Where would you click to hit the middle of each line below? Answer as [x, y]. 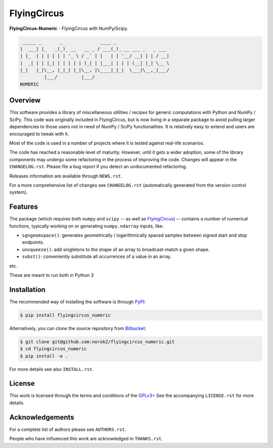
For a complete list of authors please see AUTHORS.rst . [68, 429]
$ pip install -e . [44, 356]
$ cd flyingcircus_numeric [53, 349]
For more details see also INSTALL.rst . [51, 369]
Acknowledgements [42, 417]
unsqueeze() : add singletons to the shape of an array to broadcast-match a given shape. [116, 249]
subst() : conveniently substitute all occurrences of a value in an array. [97, 256]
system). [18, 192]
